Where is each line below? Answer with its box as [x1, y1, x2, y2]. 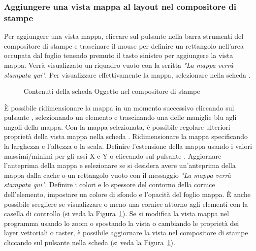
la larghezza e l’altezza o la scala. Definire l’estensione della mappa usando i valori [4, 141, 252, 151]
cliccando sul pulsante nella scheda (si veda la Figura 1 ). [4, 237, 175, 248]
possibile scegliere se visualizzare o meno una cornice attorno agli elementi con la [4, 198, 248, 209]
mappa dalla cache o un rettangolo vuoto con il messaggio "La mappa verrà [4, 169, 231, 180]
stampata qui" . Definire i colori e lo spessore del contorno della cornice [4, 179, 215, 190]
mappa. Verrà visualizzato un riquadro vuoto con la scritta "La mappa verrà [4, 59, 234, 70]
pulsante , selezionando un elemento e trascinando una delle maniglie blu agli [4, 112, 237, 122]
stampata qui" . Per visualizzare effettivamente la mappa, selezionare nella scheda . [4, 69, 251, 80]
